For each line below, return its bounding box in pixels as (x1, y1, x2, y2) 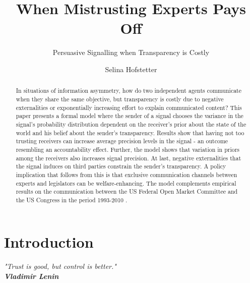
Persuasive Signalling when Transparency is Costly (52, 47, 210, 58)
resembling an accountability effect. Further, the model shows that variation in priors (16, 145, 240, 153)
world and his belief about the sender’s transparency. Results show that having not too (16, 128, 244, 137)
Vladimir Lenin (4, 271, 59, 281)
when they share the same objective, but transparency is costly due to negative (16, 94, 224, 103)
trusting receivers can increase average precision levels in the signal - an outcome (16, 137, 228, 145)
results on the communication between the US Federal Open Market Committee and (16, 187, 238, 196)
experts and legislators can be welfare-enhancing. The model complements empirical (16, 179, 236, 187)
